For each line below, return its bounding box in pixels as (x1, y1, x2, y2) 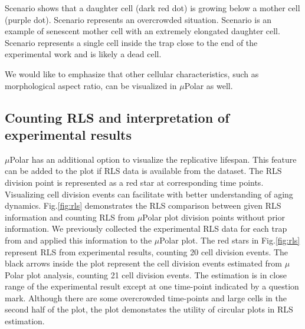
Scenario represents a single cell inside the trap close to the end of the (5, 36, 258, 48)
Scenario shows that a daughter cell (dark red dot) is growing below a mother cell (5, 2, 300, 14)
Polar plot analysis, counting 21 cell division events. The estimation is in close (5, 268, 287, 281)
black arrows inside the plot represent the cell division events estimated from (5, 257, 283, 269)
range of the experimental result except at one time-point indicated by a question (5, 280, 299, 292)
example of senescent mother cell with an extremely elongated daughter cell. (5, 25, 280, 37)
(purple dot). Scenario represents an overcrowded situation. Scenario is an (5, 13, 272, 25)
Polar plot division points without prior (142, 210, 285, 223)
